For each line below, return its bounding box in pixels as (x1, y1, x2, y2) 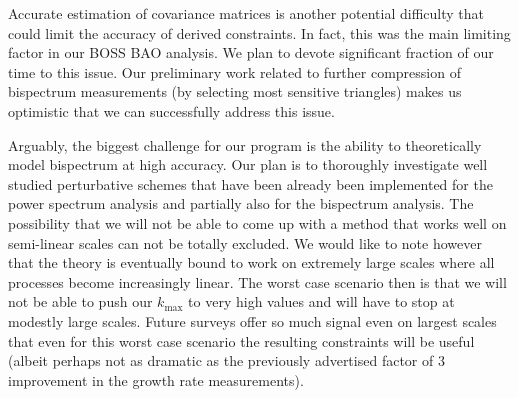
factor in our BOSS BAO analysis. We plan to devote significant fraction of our (8, 42, 494, 63)
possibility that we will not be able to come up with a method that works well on (8, 212, 507, 233)
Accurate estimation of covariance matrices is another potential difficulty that (8, 3, 484, 23)
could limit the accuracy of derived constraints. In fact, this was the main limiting (8, 22, 511, 43)
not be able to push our (8, 291, 153, 312)
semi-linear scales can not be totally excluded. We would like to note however (8, 232, 482, 253)
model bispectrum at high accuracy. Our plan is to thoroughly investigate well (8, 154, 488, 175)
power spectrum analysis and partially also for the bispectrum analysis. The (8, 193, 474, 214)
